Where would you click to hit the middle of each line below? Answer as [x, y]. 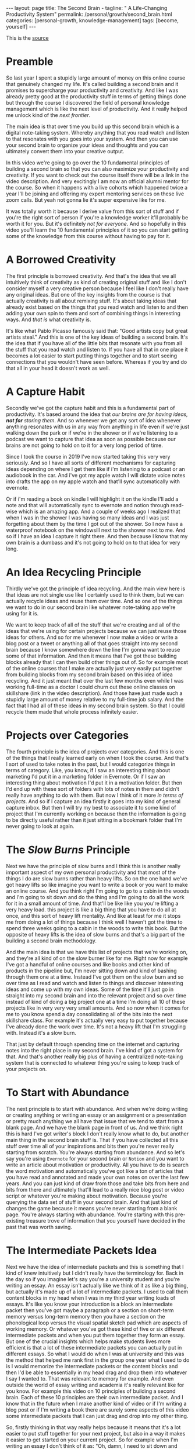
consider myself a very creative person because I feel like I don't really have [97, 288]
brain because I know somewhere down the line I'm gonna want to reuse [93, 649]
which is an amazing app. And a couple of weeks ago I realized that [99, 511]
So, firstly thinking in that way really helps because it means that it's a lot [93, 1427]
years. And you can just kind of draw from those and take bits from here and [97, 1183]
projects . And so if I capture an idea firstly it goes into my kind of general [93, 801]
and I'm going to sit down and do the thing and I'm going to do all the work [95, 897]
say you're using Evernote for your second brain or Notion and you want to [95, 1158]
